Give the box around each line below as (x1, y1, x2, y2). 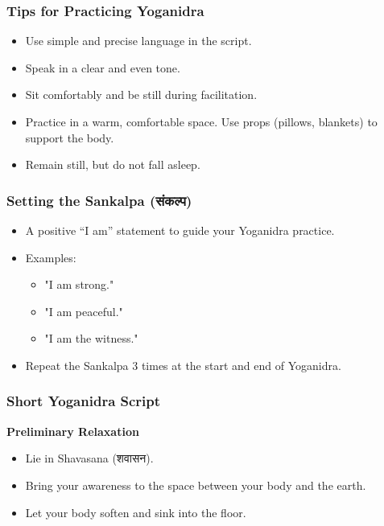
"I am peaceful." (44, 302, 123, 319)
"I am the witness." (44, 330, 138, 347)
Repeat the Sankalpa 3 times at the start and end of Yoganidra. (25, 356, 341, 373)
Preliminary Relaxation (6, 422, 139, 439)
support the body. (25, 129, 114, 146)
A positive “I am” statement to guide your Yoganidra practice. (25, 222, 335, 238)
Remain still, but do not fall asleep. (25, 156, 200, 173)
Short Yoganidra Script (6, 391, 161, 411)
